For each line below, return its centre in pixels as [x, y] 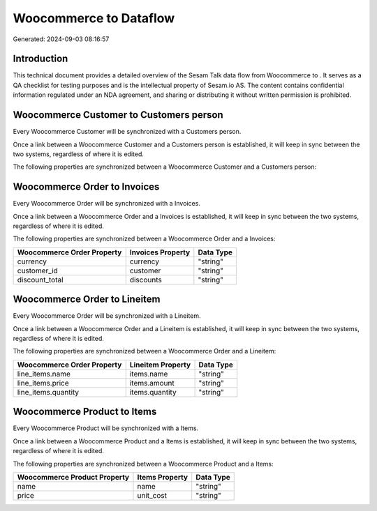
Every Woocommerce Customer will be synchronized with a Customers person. [127, 132]
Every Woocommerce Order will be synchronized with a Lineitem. [107, 316]
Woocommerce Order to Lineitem [87, 299]
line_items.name [44, 374]
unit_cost [152, 495]
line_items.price [43, 383]
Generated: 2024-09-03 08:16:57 [61, 39]
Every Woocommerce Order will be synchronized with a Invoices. [106, 204]
